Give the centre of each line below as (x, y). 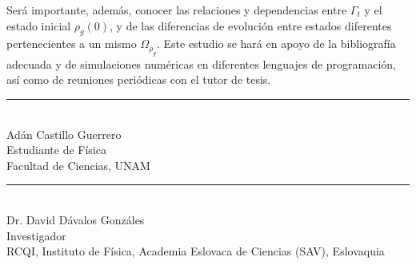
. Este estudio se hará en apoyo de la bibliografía (276, 44)
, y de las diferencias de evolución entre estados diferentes (251, 25)
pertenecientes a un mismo (72, 44)
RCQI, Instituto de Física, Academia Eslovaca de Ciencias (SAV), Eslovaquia (196, 251)
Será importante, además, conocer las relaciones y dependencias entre (177, 10)
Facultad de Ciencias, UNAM (78, 165)
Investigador (36, 235)
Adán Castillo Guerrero (64, 134)
